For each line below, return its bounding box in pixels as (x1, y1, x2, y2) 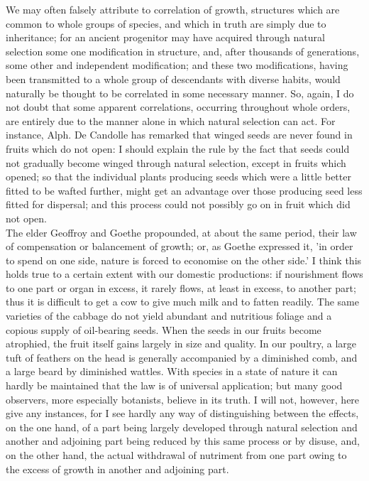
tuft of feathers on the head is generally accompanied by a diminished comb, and (6, 350, 358, 364)
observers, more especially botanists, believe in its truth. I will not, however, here (6, 391, 360, 406)
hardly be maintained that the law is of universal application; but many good (6, 378, 343, 393)
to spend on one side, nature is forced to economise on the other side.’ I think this (6, 252, 362, 267)
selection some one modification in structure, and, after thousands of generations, (6, 43, 360, 58)
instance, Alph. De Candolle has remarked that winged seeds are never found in (6, 127, 353, 142)
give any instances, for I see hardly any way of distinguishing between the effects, (6, 406, 359, 421)
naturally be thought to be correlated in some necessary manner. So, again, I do (6, 85, 354, 100)
